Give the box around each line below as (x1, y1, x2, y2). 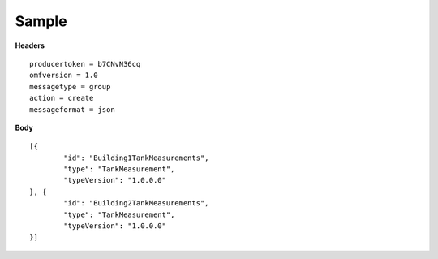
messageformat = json (29, 105, 115, 114)
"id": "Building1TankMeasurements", (63, 153, 210, 162)
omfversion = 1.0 (29, 71, 98, 80)
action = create (29, 93, 94, 103)
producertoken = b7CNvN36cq (29, 59, 141, 68)
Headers (15, 41, 45, 50)
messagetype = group (29, 82, 111, 91)
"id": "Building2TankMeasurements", (63, 199, 210, 208)
